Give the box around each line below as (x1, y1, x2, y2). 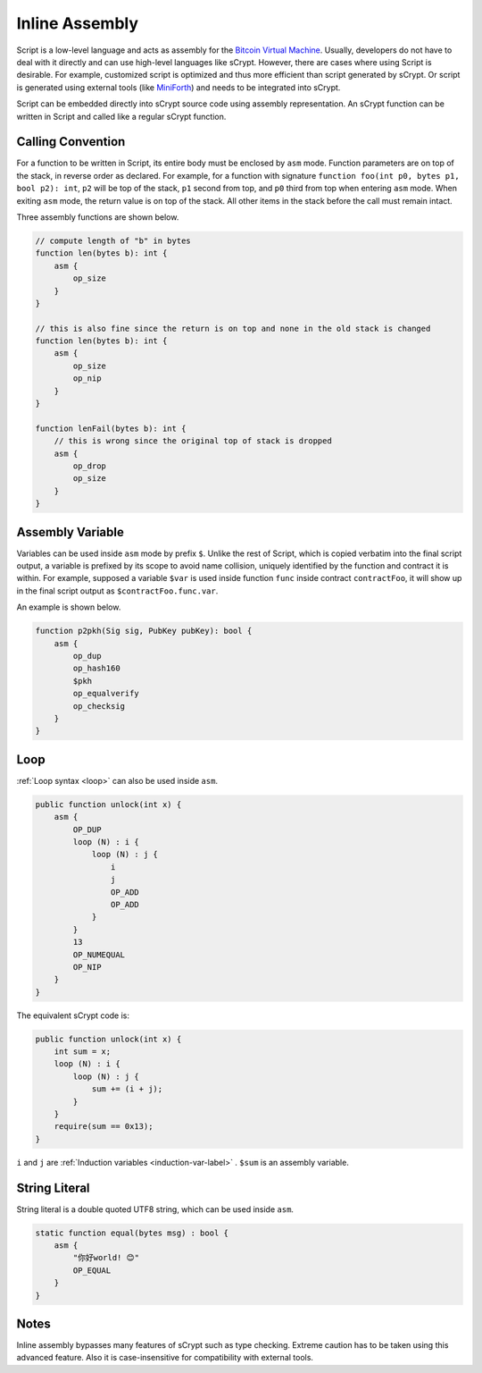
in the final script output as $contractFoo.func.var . (16, 585, 219, 596)
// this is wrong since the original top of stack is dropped (54, 436, 332, 446)
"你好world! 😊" (72, 1252, 140, 1263)
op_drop (72, 460, 107, 471)
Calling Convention (16, 134, 126, 149)
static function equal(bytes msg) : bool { (35, 1227, 229, 1238)
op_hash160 (72, 663, 120, 674)
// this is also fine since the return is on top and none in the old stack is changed (35, 323, 431, 333)
